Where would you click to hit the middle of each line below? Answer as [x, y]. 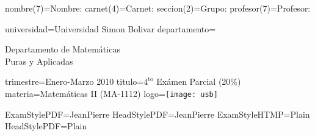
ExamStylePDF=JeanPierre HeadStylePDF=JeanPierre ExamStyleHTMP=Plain [157, 114]
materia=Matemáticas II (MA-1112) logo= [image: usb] [111, 93]
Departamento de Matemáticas [63, 49]
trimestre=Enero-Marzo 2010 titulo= [74, 81]
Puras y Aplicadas [39, 61]
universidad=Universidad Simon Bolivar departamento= [110, 28]
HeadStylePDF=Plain [46, 126]
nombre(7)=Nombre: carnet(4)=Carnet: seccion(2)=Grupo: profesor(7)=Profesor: [158, 8]
